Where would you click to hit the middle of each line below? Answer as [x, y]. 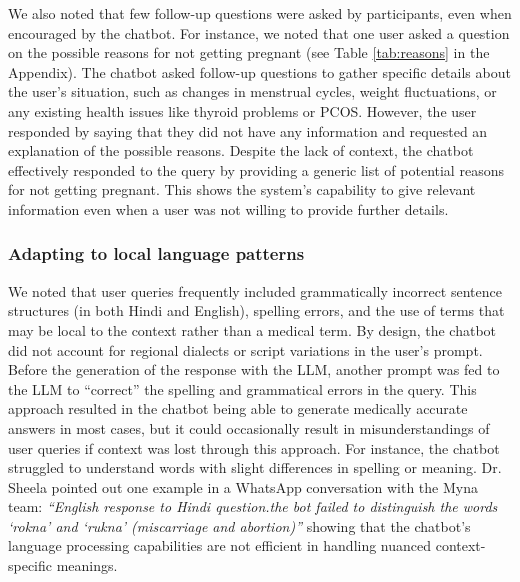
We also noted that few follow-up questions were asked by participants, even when [260, 13]
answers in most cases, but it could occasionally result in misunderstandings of [249, 427]
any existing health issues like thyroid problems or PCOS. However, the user [242, 110]
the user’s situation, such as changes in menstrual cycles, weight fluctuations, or [252, 91]
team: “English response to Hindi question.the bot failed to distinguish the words [253, 506]
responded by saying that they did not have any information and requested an [248, 130]
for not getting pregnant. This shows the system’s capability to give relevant [242, 189]
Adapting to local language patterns [156, 253]
